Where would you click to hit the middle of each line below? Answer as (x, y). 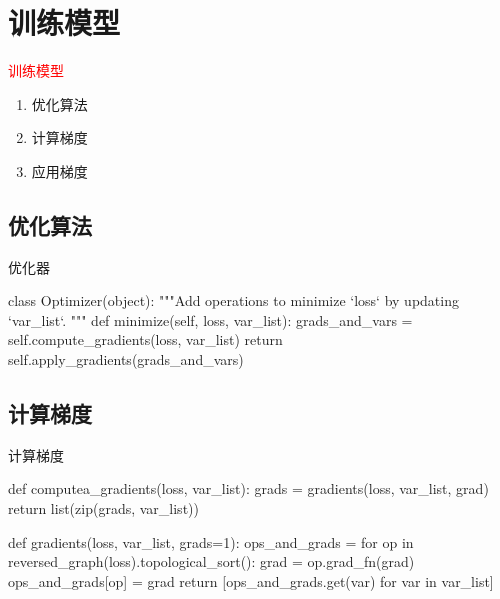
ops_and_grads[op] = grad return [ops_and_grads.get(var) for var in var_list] (251, 580)
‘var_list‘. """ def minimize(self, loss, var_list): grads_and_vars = (210, 319)
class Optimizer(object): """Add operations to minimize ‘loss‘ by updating (233, 300)
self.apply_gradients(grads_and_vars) (126, 359)
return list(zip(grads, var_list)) (103, 508)
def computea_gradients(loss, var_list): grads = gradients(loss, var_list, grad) (248, 488)
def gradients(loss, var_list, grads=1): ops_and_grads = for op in (211, 541)
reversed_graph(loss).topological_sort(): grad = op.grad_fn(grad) (211, 561)
